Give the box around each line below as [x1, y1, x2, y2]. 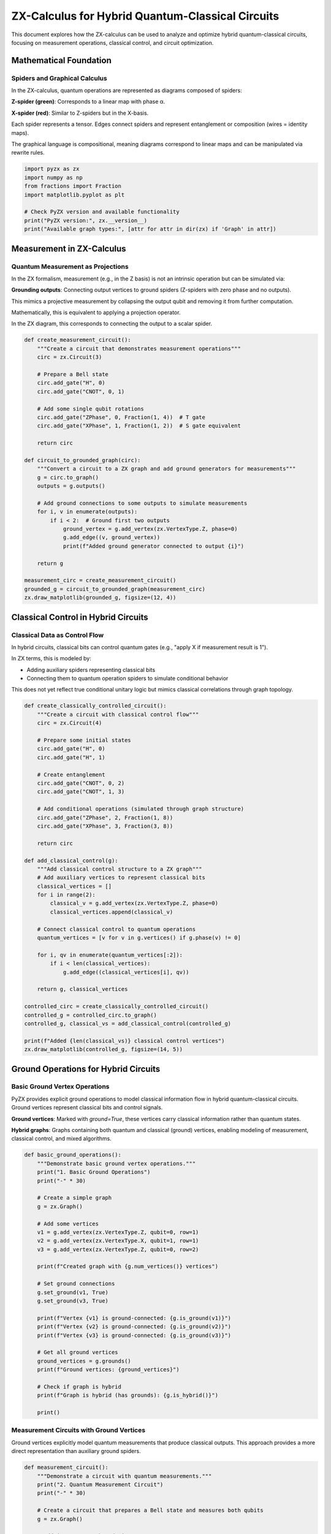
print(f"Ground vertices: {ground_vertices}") [37, 1366, 180, 1373]
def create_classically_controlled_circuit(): [24, 703, 167, 709]
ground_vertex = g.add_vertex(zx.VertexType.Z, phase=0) [63, 525, 238, 533]
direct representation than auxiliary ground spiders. [11, 1447, 141, 1455]
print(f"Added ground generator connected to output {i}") [63, 542, 245, 549]
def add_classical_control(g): [24, 857, 119, 864]
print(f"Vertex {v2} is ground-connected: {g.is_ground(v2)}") [37, 1323, 232, 1330]
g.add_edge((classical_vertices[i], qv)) [63, 968, 189, 976]
